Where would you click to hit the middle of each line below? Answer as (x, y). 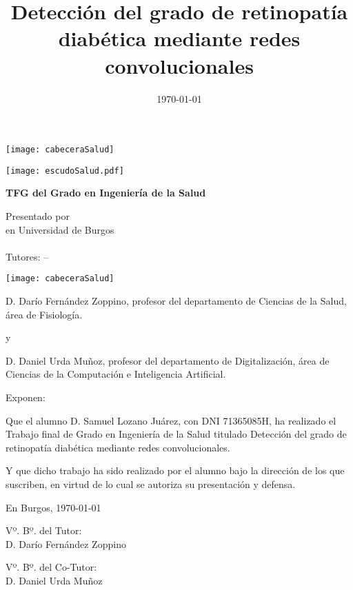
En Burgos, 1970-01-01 (53, 507)
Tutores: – (27, 256)
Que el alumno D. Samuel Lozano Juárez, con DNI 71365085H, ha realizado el (171, 420)
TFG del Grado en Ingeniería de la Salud (106, 193)
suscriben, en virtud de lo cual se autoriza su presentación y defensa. (151, 484)
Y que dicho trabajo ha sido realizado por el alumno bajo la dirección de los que (175, 470)
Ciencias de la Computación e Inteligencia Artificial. (116, 374)
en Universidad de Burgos (60, 229)
